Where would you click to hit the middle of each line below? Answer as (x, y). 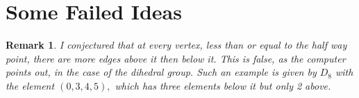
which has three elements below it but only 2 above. (223, 85)
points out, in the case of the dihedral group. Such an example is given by (161, 72)
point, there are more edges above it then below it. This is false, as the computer (176, 58)
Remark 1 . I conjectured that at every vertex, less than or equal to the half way (176, 45)
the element (30, 85)
